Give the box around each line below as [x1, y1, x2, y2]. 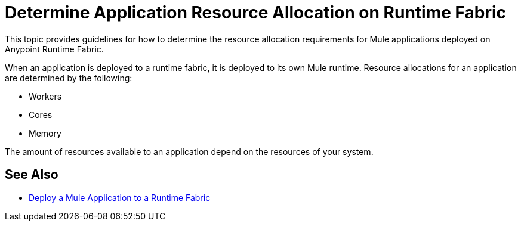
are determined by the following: [5, 72, 132, 83]
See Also [5, 167, 58, 182]
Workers [29, 91, 62, 101]
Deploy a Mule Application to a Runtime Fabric [29, 192, 211, 203]
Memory [29, 128, 61, 138]
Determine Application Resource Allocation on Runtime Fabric [5, 2, 507, 23]
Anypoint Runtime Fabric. [5, 44, 104, 54]
